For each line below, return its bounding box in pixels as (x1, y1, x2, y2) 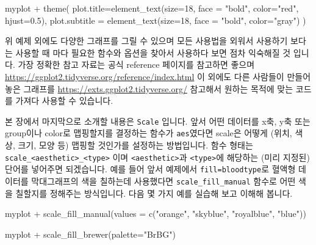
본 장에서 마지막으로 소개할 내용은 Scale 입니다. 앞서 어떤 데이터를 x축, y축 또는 (5, 114, 311, 127)
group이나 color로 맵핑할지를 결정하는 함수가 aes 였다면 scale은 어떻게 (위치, (5, 126, 292, 139)
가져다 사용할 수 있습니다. (15, 94, 113, 107)
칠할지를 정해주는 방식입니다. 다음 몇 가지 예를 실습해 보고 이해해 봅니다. (15, 186, 293, 199)
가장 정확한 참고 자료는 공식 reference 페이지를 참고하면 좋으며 (18, 58, 255, 71)
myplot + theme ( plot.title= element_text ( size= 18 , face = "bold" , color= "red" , (5, 2, 299, 14)
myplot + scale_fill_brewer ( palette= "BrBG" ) (5, 227, 176, 240)
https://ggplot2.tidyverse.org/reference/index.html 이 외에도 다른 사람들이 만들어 (5, 70, 311, 82)
